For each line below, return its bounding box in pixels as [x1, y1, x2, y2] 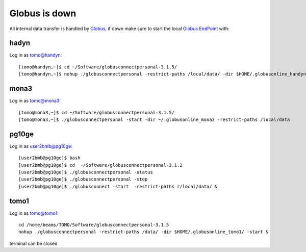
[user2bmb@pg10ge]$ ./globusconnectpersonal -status [18, 169, 153, 175]
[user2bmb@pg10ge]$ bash [18, 155, 81, 161]
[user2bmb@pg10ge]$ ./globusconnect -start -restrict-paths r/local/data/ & [18, 184, 218, 189]
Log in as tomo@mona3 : [9, 97, 61, 104]
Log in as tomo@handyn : [9, 52, 62, 58]
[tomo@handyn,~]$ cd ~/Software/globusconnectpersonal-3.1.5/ [18, 64, 177, 70]
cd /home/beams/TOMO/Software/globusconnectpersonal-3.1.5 [18, 222, 169, 228]
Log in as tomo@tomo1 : [9, 210, 59, 216]
